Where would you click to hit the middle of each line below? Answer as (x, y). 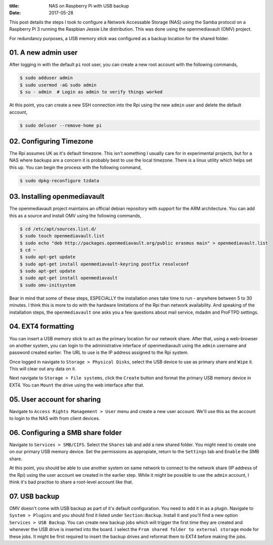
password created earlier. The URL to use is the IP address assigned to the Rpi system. (99, 353)
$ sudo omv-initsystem (48, 285)
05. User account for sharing (55, 399)
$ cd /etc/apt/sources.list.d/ (58, 229)
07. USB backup (34, 496)
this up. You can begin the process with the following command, (76, 167)
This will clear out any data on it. (43, 369)
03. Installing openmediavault (57, 196)
